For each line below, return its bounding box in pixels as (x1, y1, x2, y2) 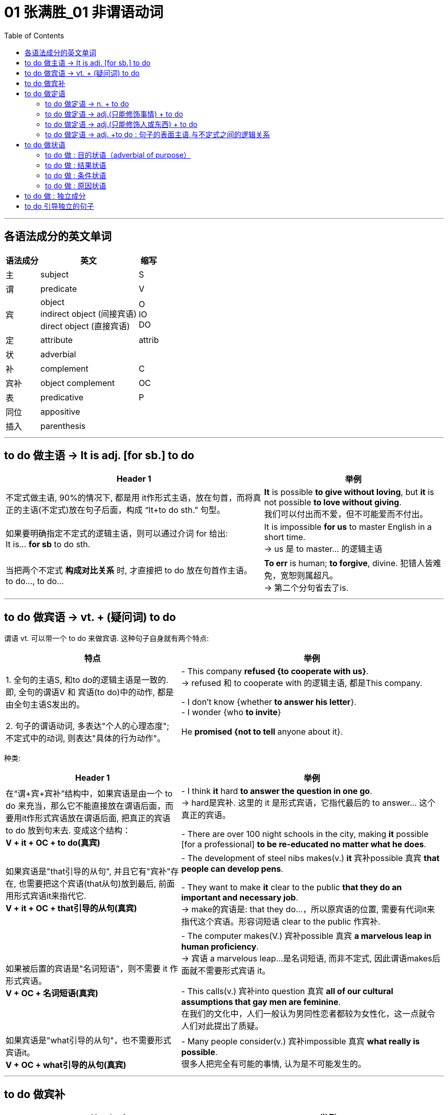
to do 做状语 (25, 140, 65, 149)
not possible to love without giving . (264, 497, 402, 508)
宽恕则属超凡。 (280, 570, 338, 581)
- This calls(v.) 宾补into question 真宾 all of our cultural (181, 986, 393, 997)
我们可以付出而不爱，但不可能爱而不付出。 (264, 509, 428, 520)
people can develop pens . (181, 864, 283, 874)
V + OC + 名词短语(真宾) (6, 988, 99, 999)
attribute (40, 334, 73, 345)
